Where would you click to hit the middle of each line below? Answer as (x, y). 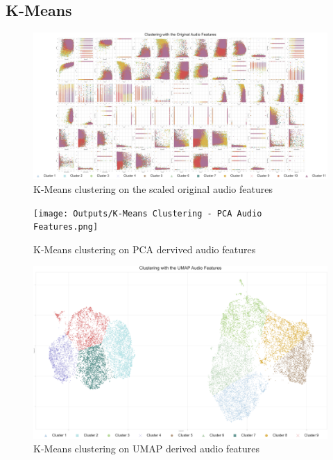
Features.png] (66, 227)
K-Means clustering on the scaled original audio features (153, 188)
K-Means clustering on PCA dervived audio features (145, 249)
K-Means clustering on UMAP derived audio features (147, 449)
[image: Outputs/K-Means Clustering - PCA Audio (148, 213)
